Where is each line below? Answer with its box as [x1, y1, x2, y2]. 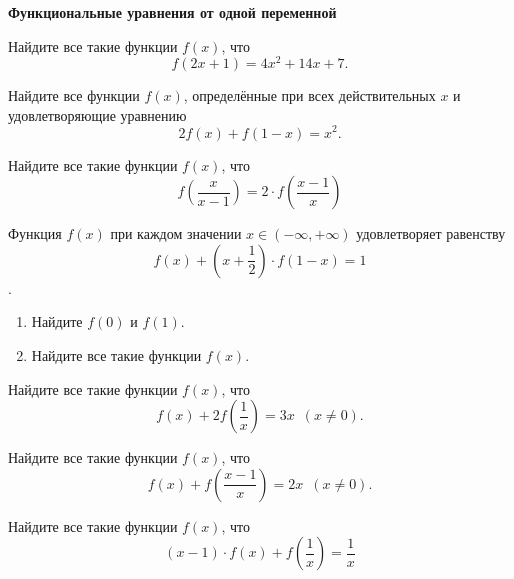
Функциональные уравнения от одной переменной [8, 2, 337, 22]
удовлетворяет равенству [356, 223, 506, 244]
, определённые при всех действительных [183, 85, 436, 106]
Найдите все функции [8, 85, 140, 106]
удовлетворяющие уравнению [8, 104, 187, 125]
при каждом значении [110, 223, 242, 244]
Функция [8, 223, 62, 244]
